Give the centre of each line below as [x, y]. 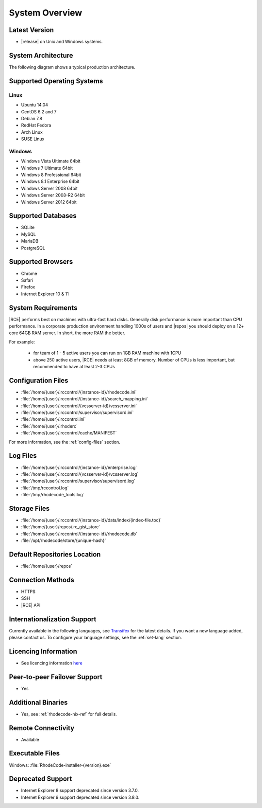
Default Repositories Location [55, 554]
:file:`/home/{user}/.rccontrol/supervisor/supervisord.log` [78, 481]
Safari [27, 280]
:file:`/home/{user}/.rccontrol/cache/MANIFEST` [69, 433]
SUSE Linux [33, 139]
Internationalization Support [53, 619]
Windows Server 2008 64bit [49, 188]
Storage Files [29, 508]
